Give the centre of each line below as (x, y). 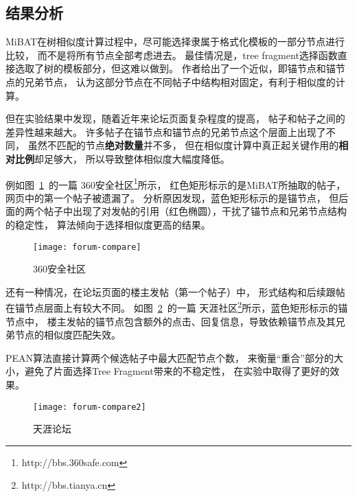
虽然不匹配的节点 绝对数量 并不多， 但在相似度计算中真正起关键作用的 (183, 145)
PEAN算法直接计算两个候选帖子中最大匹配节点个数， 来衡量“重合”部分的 (170, 357)
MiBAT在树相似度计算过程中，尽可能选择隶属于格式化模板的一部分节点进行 (175, 42)
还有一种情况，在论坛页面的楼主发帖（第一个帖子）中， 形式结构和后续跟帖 (175, 291)
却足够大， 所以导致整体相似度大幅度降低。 (132, 158)
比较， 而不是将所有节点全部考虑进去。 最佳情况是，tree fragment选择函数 (172, 55)
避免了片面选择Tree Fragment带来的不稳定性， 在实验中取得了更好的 (177, 371)
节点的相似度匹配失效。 (68, 335)
